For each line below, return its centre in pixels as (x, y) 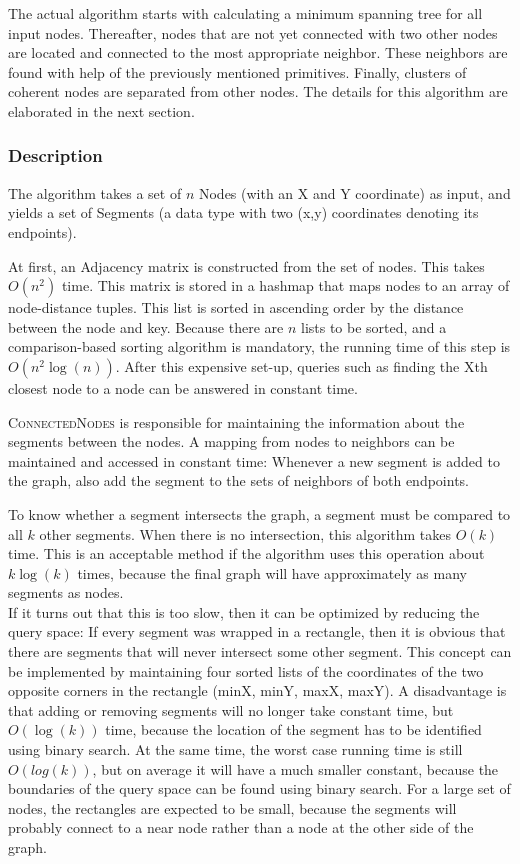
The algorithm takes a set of (95, 192)
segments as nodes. (66, 592)
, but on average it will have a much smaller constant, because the (295, 768)
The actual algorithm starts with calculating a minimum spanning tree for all (245, 13)
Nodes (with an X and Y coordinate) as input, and (354, 192)
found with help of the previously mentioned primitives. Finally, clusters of (237, 71)
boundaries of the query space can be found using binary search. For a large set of (259, 788)
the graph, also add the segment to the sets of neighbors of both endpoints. (238, 480)
